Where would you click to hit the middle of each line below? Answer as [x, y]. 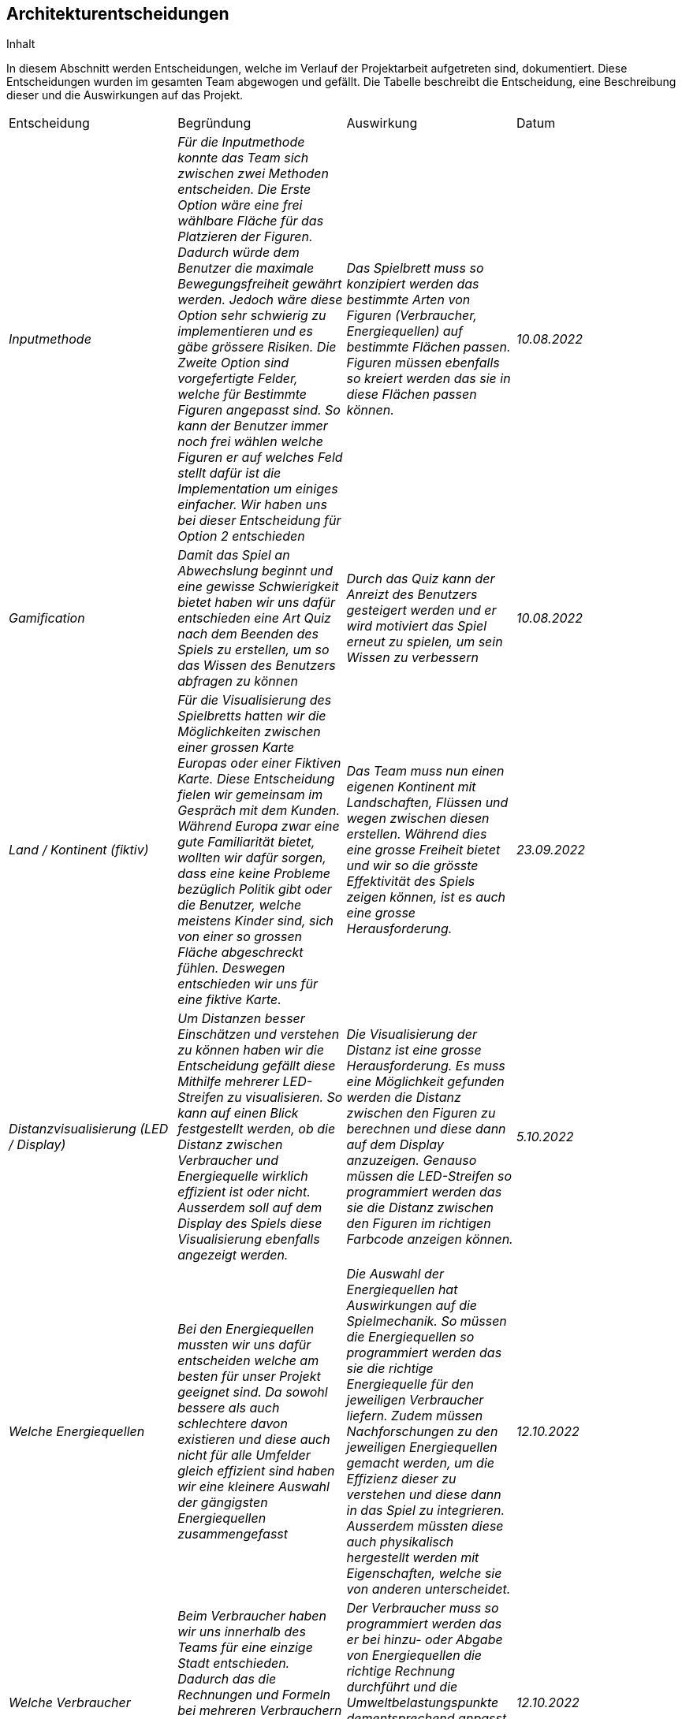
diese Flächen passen [412, 394]
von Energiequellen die [414, 1656]
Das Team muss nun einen [425, 771]
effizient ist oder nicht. [244, 1192]
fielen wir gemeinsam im [250, 795]
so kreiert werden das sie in [429, 379]
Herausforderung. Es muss [426, 1066]
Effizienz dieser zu [401, 1479]
